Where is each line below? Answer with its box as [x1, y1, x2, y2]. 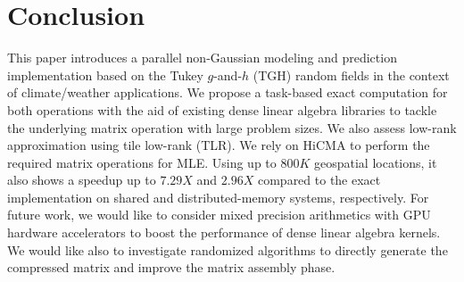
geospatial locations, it [314, 153, 437, 171]
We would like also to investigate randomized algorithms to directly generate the [7, 240, 448, 259]
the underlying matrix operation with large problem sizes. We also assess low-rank [7, 118, 457, 137]
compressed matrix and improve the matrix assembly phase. [7, 258, 336, 277]
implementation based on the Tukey [7, 65, 203, 84]
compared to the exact [257, 170, 381, 189]
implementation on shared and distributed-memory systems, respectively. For [7, 187, 429, 206]
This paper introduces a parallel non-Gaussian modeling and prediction [7, 48, 397, 67]
